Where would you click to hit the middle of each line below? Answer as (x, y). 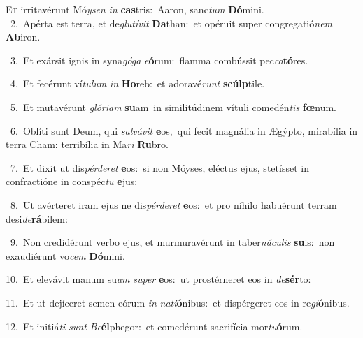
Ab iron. (23, 37)
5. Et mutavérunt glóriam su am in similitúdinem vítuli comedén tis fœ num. (173, 106)
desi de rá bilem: (37, 218)
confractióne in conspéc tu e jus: (72, 181)
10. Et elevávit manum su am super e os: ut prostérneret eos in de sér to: (158, 279)
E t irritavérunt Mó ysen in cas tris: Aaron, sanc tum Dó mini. (135, 9)
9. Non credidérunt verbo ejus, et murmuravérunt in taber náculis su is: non (172, 242)
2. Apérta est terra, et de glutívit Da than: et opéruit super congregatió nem (171, 23)
